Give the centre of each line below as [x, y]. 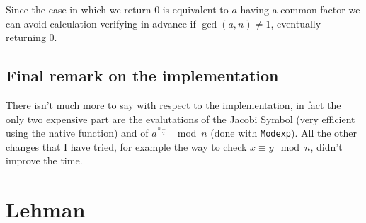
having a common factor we [300, 9]
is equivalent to [195, 9]
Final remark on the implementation [142, 75]
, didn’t [326, 146]
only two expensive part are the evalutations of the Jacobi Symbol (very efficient [181, 119]
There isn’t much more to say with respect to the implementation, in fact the [173, 104]
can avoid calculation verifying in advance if [101, 23]
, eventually [296, 23]
